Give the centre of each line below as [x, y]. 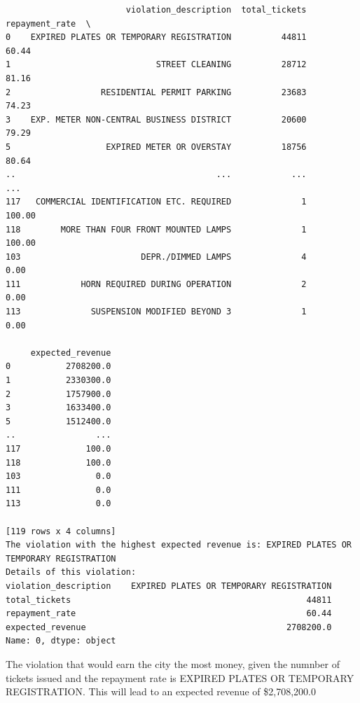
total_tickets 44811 [169, 600]
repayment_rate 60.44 [169, 614]
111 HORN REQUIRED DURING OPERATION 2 [156, 284]
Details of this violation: [71, 572]
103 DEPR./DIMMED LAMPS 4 [156, 257]
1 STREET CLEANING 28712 [156, 65]
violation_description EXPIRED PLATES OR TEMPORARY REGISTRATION [169, 586]
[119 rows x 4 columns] [61, 531]
